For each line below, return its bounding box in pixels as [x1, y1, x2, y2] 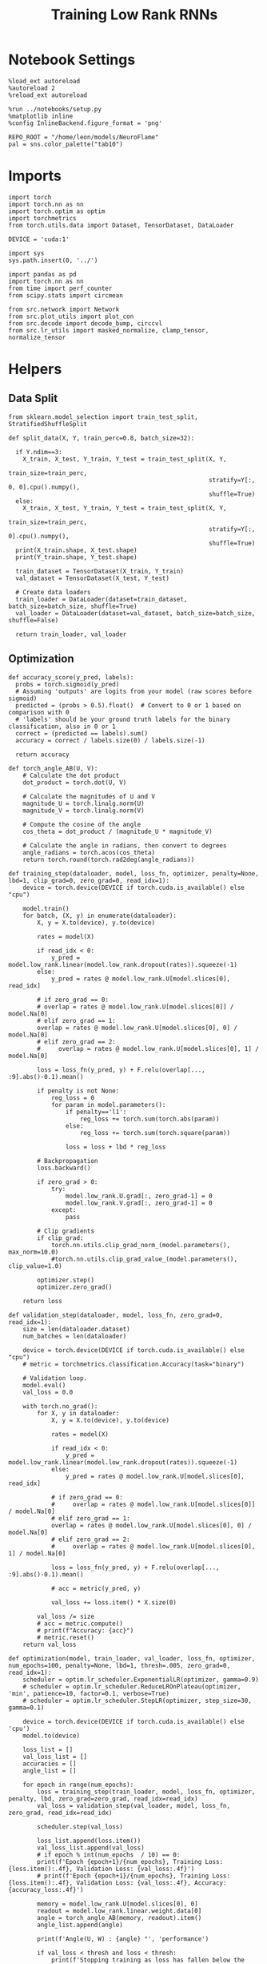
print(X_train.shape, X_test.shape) [15, 546, 137, 554]
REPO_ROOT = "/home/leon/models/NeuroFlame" [8, 133, 159, 141]
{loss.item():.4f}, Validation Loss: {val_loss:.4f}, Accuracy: [8, 1878, 227, 1887]
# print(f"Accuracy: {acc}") [37, 1626, 134, 1635]
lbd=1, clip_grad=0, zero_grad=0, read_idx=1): [8, 876, 170, 884]
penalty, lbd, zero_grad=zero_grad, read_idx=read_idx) [8, 1794, 198, 1803]
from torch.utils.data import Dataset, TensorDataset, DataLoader [8, 221, 234, 229]
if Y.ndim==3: [15, 448, 62, 456]
